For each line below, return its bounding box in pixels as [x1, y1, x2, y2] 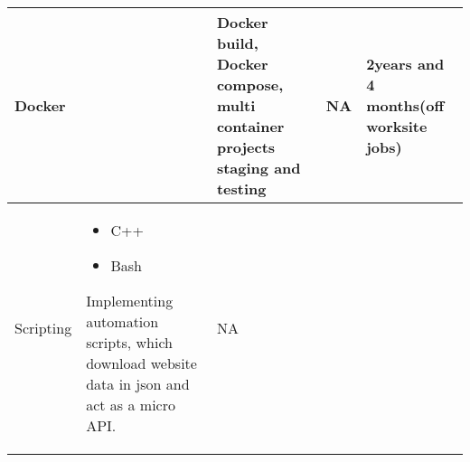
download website [86, 353, 197, 373]
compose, [216, 74, 284, 95]
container [216, 116, 285, 137]
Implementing [86, 290, 174, 311]
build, [216, 33, 258, 53]
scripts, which [86, 332, 173, 353]
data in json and [86, 373, 190, 394]
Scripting [14, 317, 72, 338]
